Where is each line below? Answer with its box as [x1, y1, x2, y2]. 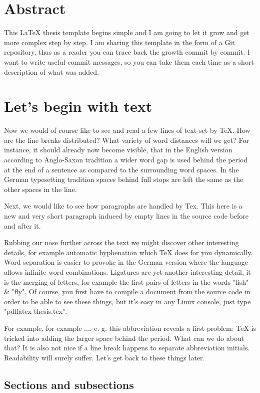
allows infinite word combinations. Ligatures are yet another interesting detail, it [4, 266, 251, 277]
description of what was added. [4, 66, 99, 77]
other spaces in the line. [4, 183, 77, 194]
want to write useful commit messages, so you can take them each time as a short [4, 56, 254, 67]
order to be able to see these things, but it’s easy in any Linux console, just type [4, 296, 251, 306]
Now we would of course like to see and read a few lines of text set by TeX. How [4, 125, 250, 135]
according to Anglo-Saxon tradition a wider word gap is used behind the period [4, 154, 248, 164]
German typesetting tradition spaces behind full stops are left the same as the [4, 174, 243, 184]
